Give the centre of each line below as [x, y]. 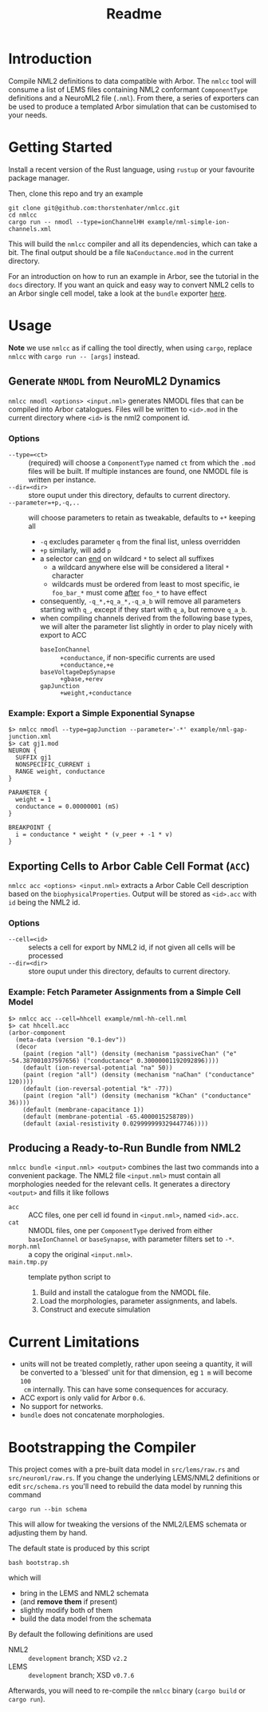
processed [46, 956]
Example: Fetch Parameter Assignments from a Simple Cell [124, 992]
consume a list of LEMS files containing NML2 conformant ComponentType [128, 90]
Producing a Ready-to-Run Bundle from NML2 [125, 1148]
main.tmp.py [28, 1262]
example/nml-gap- [219, 730]
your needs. [28, 115]
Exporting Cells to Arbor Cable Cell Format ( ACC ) [129, 866]
